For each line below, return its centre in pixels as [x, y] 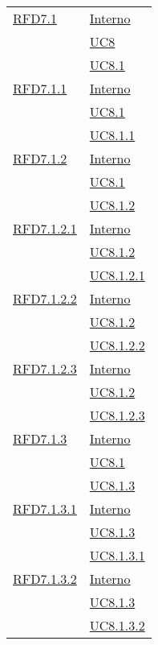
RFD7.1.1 [40, 88]
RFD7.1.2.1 [45, 228]
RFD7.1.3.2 [45, 579]
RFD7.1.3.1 [45, 509]
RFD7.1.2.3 [45, 368]
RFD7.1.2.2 [45, 298]
